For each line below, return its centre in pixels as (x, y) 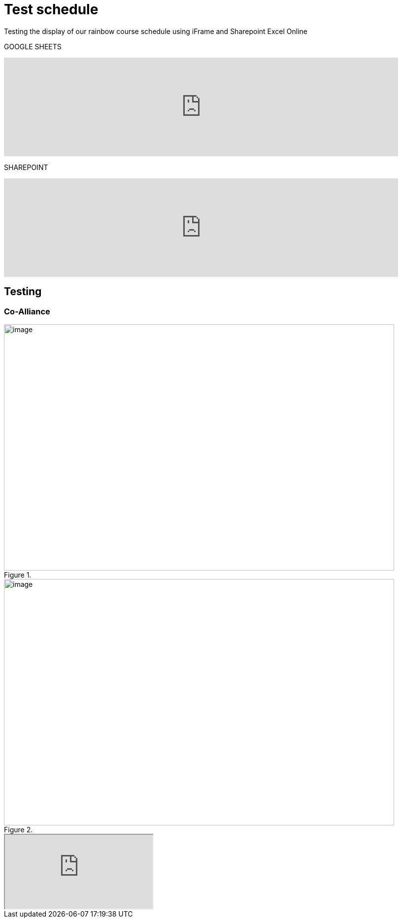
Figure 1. (18, 575)
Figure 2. (18, 829)
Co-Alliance (27, 311)
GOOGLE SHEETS (33, 46)
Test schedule (51, 9)
